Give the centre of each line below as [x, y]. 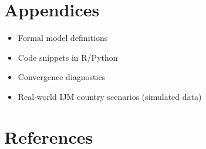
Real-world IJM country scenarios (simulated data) [110, 96]
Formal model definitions [63, 38]
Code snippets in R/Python [68, 57]
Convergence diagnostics [62, 77]
